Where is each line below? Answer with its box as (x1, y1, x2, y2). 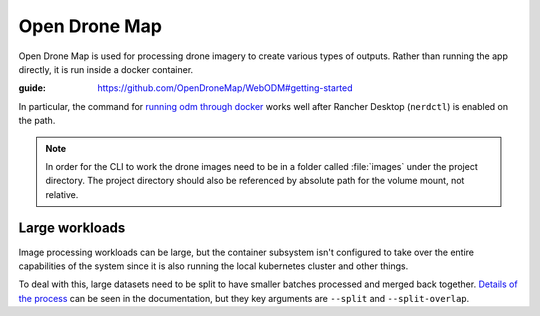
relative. (45, 188, 79, 200)
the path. (18, 115, 56, 127)
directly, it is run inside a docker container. (18, 63, 194, 75)
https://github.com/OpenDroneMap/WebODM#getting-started (97, 82, 354, 94)
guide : (18, 82, 47, 94)
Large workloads (18, 220, 126, 237)
